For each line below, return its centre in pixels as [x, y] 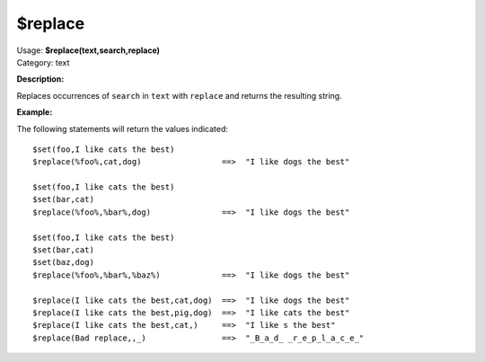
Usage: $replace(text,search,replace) [88, 50]
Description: [40, 79]
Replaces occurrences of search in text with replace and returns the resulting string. [179, 95]
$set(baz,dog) [63, 262]
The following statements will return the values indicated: [123, 128]
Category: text [43, 62]
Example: [35, 112]
